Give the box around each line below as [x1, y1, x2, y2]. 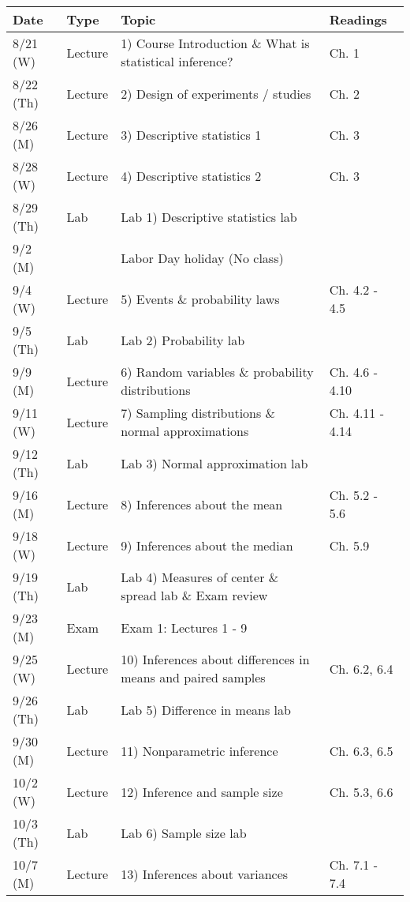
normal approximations [121, 422, 249, 440]
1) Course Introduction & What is [121, 34, 310, 52]
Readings [329, 10, 387, 28]
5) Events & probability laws [121, 289, 280, 308]
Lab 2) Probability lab [121, 330, 245, 349]
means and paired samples [121, 668, 266, 686]
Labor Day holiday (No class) [121, 248, 284, 267]
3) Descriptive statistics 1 [121, 125, 262, 144]
